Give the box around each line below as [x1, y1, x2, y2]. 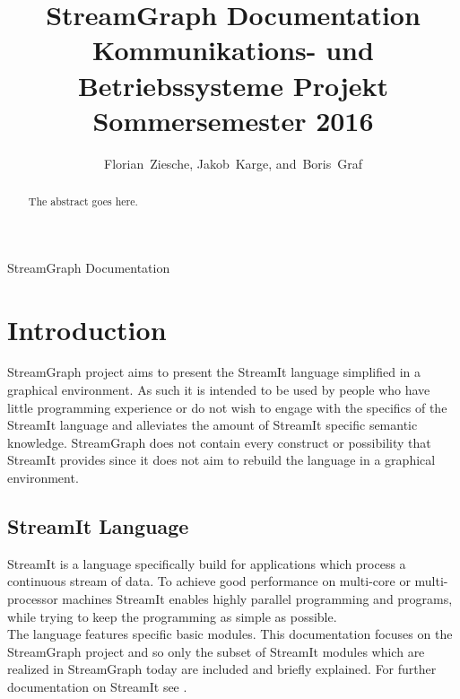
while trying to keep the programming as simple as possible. [7, 607, 337, 625]
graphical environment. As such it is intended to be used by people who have [7, 380, 430, 399]
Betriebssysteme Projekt [77, 66, 389, 103]
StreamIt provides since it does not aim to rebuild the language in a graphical [7, 450, 436, 469]
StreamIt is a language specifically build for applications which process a [7, 554, 406, 572]
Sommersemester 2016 [92, 101, 374, 138]
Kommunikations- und [92, 31, 374, 68]
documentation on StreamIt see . [7, 677, 187, 695]
